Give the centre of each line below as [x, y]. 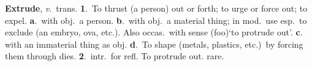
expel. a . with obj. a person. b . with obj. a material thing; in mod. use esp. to [156, 20]
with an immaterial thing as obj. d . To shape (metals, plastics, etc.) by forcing [154, 44]
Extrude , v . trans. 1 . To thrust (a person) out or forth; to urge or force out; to [156, 8]
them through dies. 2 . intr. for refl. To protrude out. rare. [115, 56]
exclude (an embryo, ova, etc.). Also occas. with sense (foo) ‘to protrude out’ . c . [154, 32]
